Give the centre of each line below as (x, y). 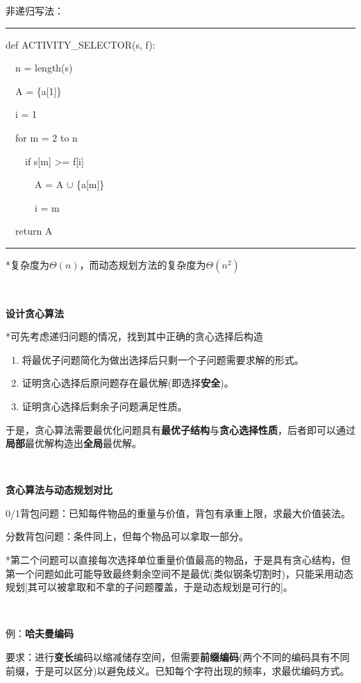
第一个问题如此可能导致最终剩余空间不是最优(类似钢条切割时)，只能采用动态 (179, 573)
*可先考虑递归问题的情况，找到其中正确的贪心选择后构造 (134, 336)
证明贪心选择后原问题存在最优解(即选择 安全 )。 (128, 383)
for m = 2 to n (46, 137)
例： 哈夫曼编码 (40, 633)
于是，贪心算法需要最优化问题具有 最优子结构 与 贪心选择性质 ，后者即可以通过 (180, 429)
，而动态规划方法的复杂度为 (143, 264)
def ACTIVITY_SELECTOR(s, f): (81, 44)
